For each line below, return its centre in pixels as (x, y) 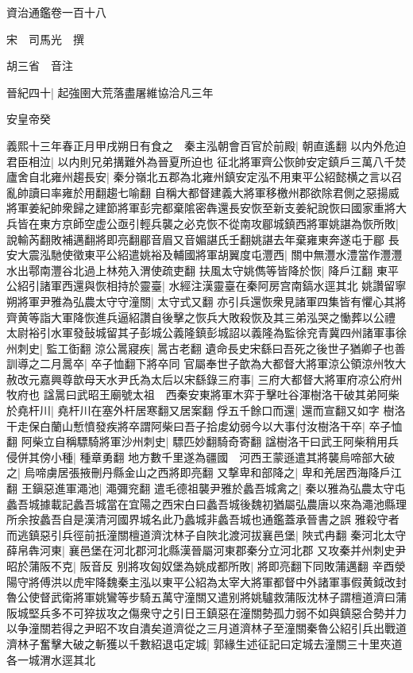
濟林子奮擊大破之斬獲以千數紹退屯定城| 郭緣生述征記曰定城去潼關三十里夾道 (205, 643)
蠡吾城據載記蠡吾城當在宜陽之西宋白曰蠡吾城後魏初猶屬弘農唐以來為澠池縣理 (206, 503)
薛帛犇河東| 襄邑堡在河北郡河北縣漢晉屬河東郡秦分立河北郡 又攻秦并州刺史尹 (206, 550)
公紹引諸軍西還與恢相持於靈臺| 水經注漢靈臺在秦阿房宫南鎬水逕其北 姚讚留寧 (206, 286)
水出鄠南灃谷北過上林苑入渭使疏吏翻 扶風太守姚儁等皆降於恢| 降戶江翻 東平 (203, 270)
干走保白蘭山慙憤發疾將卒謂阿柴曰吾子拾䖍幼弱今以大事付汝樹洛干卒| (186, 425)
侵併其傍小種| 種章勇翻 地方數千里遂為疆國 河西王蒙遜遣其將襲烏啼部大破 (201, 456)
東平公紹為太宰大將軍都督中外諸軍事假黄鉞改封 (284, 581)
